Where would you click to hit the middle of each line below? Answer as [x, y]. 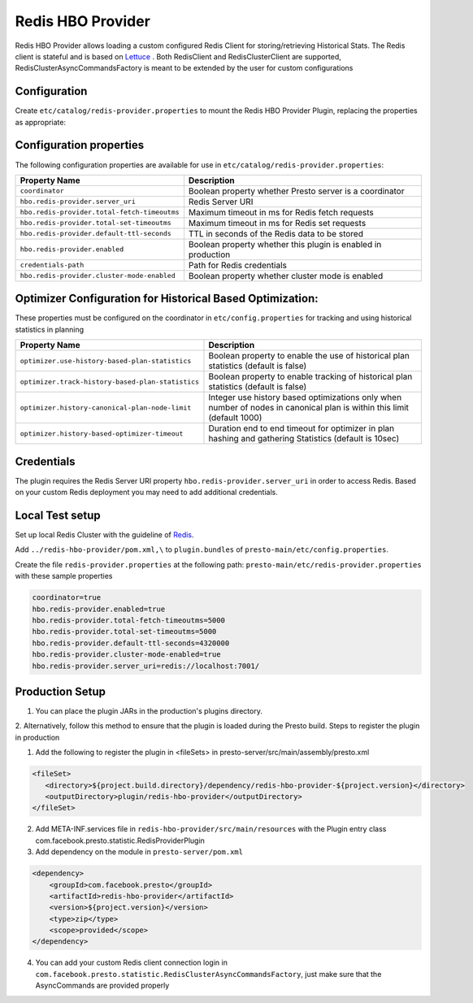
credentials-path [52, 265]
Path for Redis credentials [238, 265]
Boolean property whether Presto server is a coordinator [296, 191]
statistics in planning [50, 329]
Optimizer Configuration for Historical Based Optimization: [167, 299]
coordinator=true [67, 598]
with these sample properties [64, 576]
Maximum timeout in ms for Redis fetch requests [281, 212]
